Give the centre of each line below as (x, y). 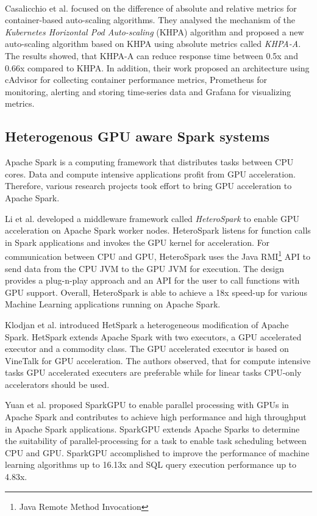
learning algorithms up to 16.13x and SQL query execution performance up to (151, 464)
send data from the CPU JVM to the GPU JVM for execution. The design (145, 268)
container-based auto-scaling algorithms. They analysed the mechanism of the (150, 20)
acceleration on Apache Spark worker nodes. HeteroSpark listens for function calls (158, 230)
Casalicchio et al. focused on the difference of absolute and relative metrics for (151, 8)
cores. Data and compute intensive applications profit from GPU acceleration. (150, 174)
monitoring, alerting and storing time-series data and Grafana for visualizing (148, 91)
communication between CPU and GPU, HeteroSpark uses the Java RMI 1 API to (158, 255)
